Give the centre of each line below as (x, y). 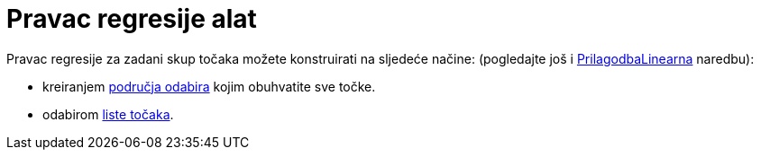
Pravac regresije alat (132, 19)
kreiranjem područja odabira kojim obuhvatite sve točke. (209, 86)
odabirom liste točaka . (108, 114)
